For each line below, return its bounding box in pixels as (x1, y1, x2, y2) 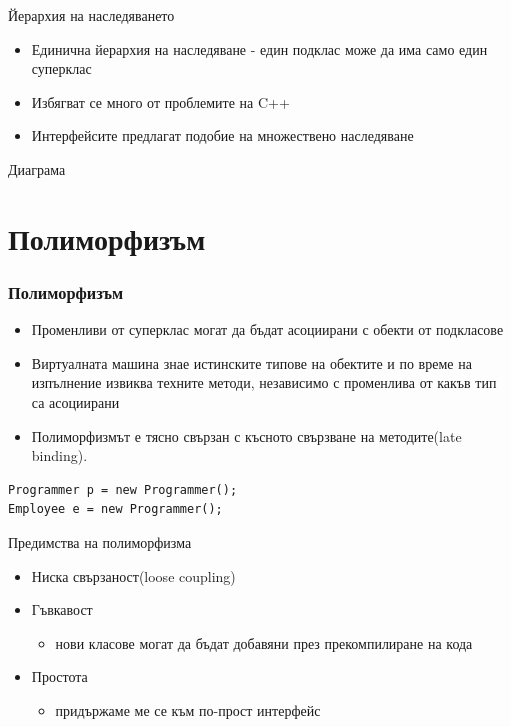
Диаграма (8, 158, 66, 179)
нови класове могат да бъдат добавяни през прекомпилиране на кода (55, 632, 473, 653)
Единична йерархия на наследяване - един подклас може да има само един (31, 38, 488, 59)
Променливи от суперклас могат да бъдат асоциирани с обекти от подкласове (31, 319, 504, 340)
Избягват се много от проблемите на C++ (31, 91, 290, 112)
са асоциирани (31, 391, 120, 412)
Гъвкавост (31, 599, 93, 620)
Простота (31, 666, 88, 687)
